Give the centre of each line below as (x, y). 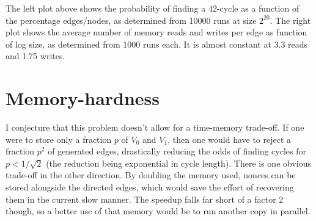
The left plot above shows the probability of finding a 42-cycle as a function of (152, 8)
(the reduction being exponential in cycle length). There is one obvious (179, 163)
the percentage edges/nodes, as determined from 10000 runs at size (131, 20)
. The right (290, 20)
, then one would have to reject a (230, 139)
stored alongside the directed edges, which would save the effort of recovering (150, 187)
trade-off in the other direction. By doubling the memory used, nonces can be (151, 175)
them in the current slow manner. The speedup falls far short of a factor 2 (145, 199)
